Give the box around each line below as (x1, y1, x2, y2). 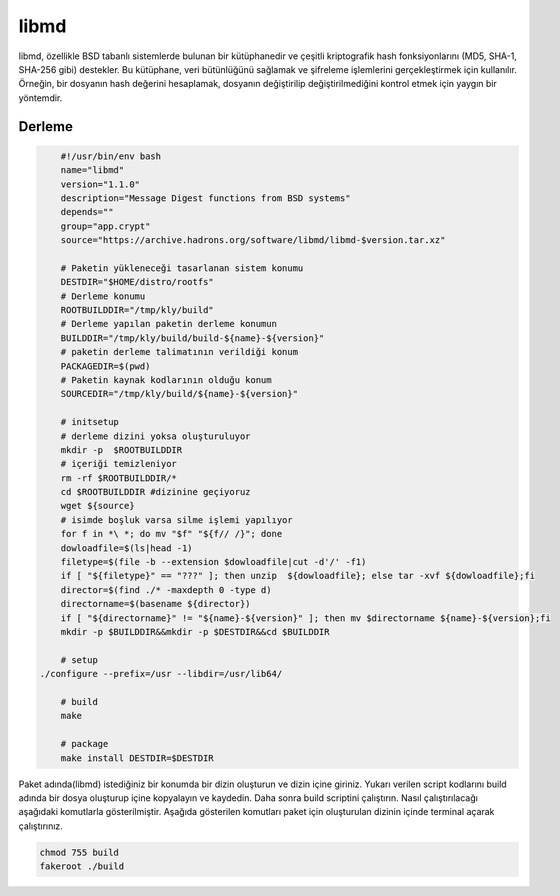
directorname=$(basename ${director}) (60, 598, 251, 610)
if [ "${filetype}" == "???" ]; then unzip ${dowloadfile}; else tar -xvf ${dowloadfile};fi (60, 570, 535, 582)
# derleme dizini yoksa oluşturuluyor (60, 430, 251, 442)
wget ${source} (60, 500, 135, 512)
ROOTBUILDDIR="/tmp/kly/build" (60, 305, 214, 316)
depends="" (60, 206, 114, 218)
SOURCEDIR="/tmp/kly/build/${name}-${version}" (60, 388, 299, 400)
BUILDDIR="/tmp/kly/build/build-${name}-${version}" (60, 332, 325, 344)
